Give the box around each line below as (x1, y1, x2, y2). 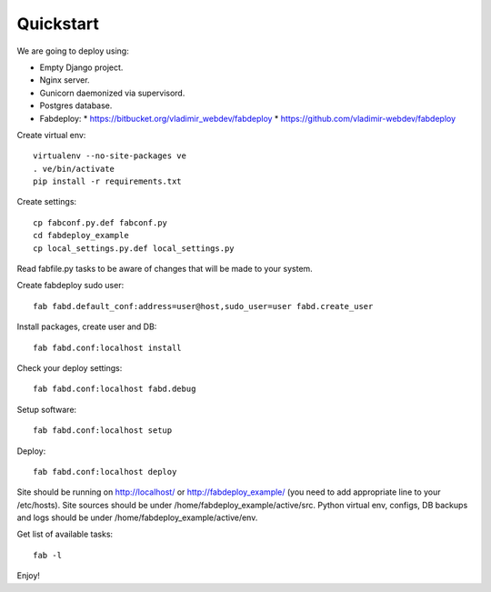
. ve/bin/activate (33, 164, 115, 174)
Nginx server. (39, 75, 90, 85)
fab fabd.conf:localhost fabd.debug (33, 384, 196, 395)
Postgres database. (39, 100, 113, 111)
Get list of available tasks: (16, 528, 114, 540)
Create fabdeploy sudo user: (16, 280, 125, 291)
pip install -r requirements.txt (33, 176, 182, 186)
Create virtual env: (16, 129, 86, 140)
